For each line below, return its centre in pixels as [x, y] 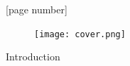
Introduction [33, 57]
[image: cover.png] [80, 34]
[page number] [37, 9]
